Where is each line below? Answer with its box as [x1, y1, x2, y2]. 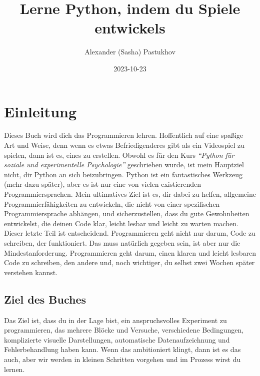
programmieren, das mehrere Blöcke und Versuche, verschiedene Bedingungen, [4, 325, 244, 335]
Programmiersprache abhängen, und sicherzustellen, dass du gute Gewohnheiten [4, 208, 249, 219]
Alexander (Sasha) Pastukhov [84, 46, 175, 57]
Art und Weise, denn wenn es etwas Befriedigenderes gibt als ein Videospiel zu [4, 140, 245, 150]
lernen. [4, 364, 25, 374]
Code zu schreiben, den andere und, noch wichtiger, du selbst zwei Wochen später [4, 257, 255, 268]
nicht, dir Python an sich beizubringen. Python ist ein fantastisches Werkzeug [4, 169, 242, 179]
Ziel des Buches [4, 291, 86, 307]
